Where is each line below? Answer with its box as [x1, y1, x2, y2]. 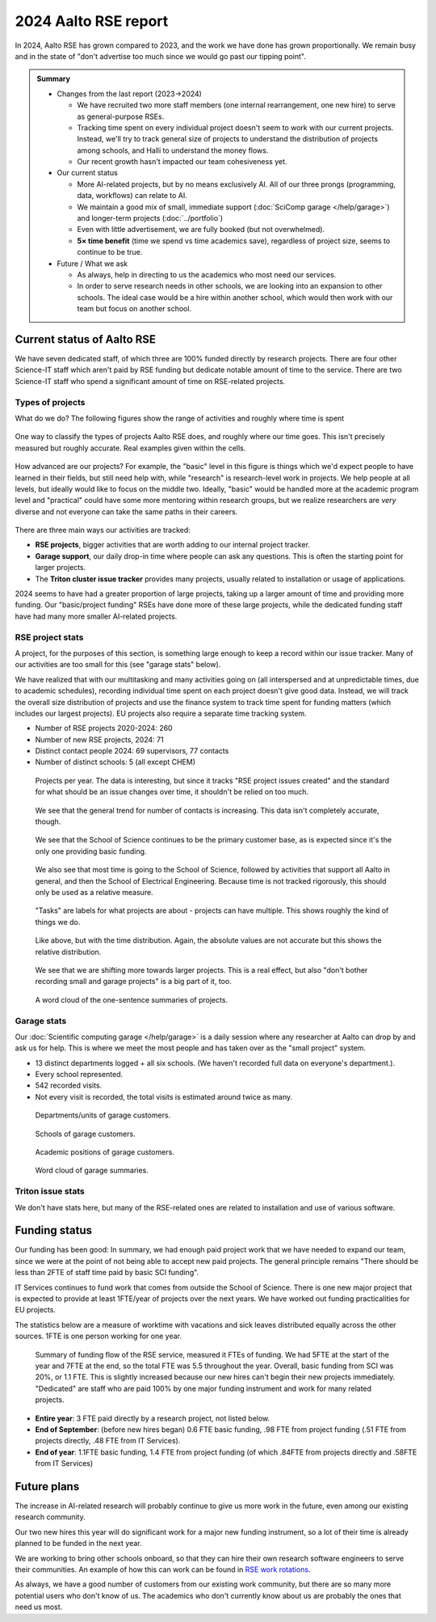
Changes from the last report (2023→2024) [57, 89, 202, 99]
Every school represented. [35, 1070, 124, 1079]
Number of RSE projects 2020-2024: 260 [35, 724, 173, 733]
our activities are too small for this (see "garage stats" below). [15, 660, 221, 669]
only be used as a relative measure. [35, 888, 153, 897]
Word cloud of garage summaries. [35, 1165, 149, 1176]
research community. [15, 1512, 86, 1522]
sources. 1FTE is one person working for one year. [15, 1331, 182, 1341]
